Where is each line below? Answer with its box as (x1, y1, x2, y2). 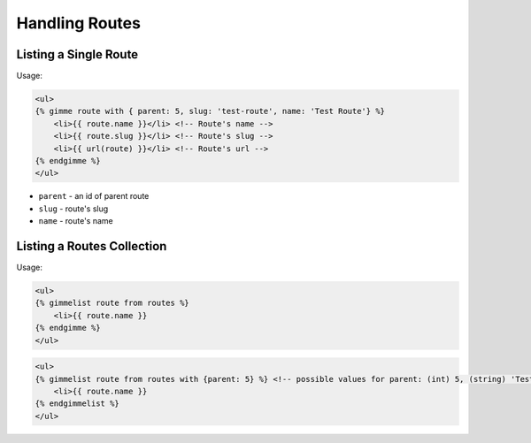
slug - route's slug (38, 203, 109, 214)
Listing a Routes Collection (16, 239, 167, 254)
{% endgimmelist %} (35, 399, 119, 409)
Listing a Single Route (16, 47, 139, 62)
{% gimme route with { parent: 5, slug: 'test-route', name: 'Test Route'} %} (35, 106, 385, 117)
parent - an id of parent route (38, 191, 150, 202)
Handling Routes (16, 13, 142, 33)
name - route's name (38, 216, 114, 226)
